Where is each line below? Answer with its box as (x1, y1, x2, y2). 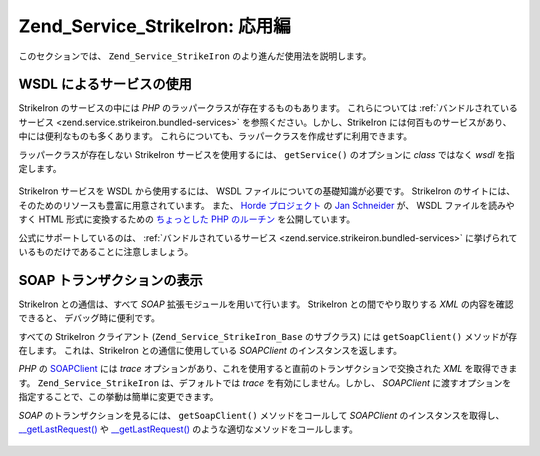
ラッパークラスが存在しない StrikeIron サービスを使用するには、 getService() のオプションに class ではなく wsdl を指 (18, 148, 515, 160)
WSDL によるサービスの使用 (18, 76, 192, 93)
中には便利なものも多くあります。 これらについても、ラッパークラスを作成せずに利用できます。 (18, 130, 413, 142)
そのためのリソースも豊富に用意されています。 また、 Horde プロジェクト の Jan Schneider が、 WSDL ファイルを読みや (18, 199, 515, 211)
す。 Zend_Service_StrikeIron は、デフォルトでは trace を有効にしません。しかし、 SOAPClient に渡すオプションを (18, 376, 512, 389)
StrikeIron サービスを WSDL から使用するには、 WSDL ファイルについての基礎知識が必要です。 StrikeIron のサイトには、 (18, 185, 516, 197)
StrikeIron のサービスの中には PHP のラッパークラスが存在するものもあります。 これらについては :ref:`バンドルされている (18, 102, 519, 114)
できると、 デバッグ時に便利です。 (18, 312, 160, 324)
